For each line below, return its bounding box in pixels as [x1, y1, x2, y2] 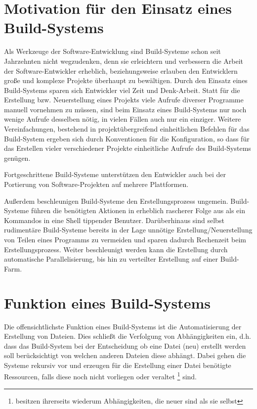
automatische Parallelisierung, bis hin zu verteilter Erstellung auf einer [4, 254, 218, 264]
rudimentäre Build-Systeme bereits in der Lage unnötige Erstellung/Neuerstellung [4, 225, 253, 235]
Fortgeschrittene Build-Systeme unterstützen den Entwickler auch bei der [4, 169, 226, 180]
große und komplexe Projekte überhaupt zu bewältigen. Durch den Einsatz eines [4, 75, 248, 86]
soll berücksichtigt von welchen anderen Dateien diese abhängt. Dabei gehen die [4, 350, 246, 361]
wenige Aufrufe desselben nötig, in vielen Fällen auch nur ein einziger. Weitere [4, 114, 241, 124]
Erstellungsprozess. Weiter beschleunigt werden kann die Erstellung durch [4, 244, 228, 254]
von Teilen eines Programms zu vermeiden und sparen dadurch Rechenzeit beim [4, 234, 247, 244]
